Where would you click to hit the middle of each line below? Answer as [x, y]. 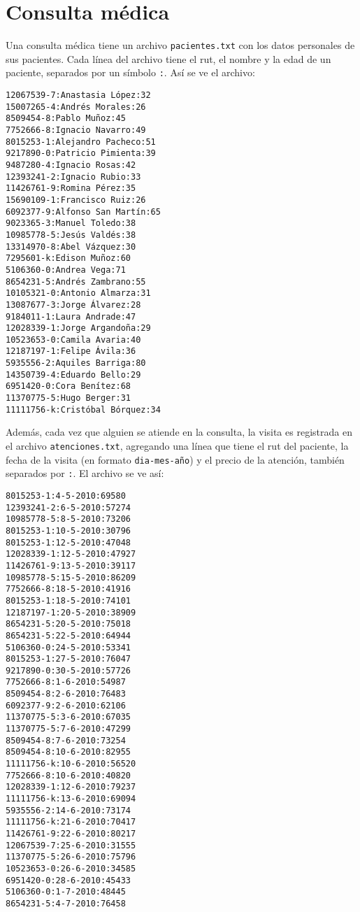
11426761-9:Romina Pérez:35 [71, 188]
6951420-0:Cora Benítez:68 [68, 386]
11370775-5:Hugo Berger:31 [68, 398]
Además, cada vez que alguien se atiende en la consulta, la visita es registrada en [179, 432]
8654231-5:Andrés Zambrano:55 [76, 282]
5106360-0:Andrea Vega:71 [66, 270]
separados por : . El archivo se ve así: [85, 473]
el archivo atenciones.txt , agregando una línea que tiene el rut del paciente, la [177, 446]
